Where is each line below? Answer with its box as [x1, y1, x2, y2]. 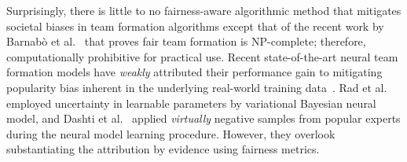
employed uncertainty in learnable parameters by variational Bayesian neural [6, 94, 376, 111]
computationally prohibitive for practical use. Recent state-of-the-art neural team [6, 48, 398, 64]
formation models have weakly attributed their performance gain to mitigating [6, 64, 383, 80]
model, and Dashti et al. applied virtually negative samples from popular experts [6, 110, 401, 127]
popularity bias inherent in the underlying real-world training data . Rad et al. [6, 79, 387, 95]
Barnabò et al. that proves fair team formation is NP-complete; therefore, [6, 33, 366, 50]
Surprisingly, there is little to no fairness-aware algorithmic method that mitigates [6, 2, 401, 18]
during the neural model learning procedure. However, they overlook [6, 125, 335, 142]
